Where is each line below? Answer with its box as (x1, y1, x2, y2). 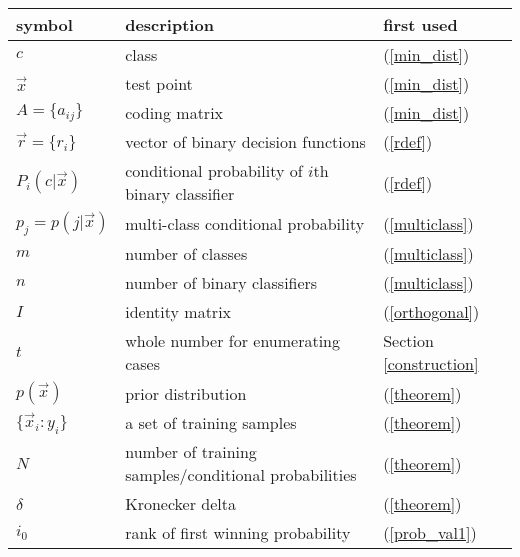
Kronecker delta (125, 492, 236, 516)
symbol (16, 13, 73, 36)
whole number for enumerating (125, 329, 341, 353)
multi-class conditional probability (125, 212, 365, 236)
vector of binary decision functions (125, 130, 366, 153)
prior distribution (125, 381, 247, 405)
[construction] (383, 352, 479, 376)
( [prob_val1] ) (383, 521, 477, 545)
